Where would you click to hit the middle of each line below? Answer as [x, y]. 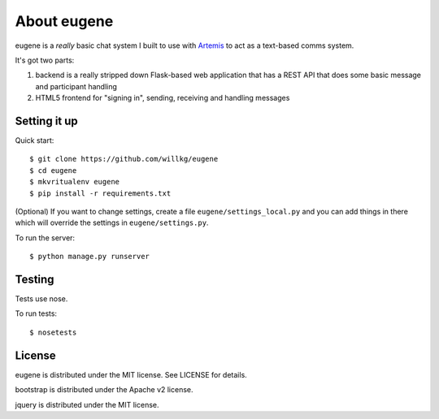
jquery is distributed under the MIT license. [87, 404]
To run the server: [45, 238]
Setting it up [47, 121]
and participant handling [76, 86]
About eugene [64, 21]
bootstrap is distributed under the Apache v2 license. [104, 390]
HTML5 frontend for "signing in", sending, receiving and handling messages [163, 98]
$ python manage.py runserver [90, 257]
